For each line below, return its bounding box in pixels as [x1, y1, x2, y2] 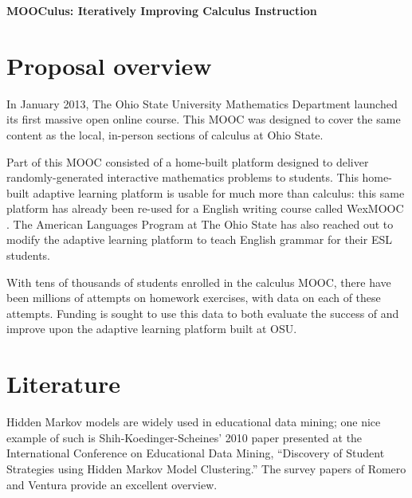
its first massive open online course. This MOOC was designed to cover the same [6, 111, 401, 127]
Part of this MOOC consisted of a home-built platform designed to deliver [6, 153, 369, 170]
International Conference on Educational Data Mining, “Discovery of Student [6, 445, 385, 461]
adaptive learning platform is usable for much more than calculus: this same [33, 184, 405, 201]
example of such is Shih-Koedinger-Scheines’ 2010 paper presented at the [6, 429, 363, 445]
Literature [6, 367, 120, 400]
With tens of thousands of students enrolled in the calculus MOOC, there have [6, 273, 391, 290]
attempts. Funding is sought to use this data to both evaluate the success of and [6, 304, 399, 321]
